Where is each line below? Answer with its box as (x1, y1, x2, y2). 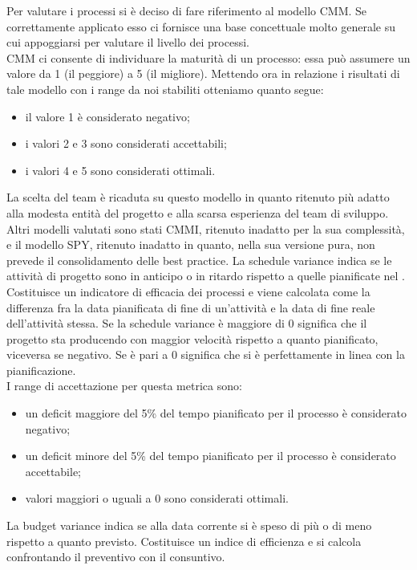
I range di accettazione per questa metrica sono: (6, 377, 242, 394)
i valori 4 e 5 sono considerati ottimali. (25, 161, 216, 178)
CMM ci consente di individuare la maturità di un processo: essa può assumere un (6, 49, 411, 66)
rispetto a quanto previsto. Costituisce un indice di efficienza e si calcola (6, 532, 362, 549)
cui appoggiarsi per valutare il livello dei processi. (6, 34, 249, 51)
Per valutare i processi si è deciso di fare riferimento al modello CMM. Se (6, 2, 367, 18)
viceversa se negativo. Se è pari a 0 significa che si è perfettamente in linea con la (6, 346, 405, 363)
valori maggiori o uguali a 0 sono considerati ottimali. (25, 490, 289, 507)
